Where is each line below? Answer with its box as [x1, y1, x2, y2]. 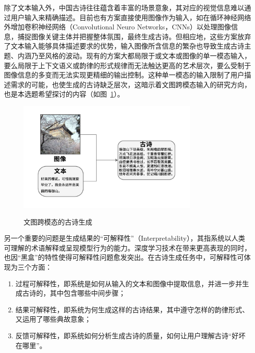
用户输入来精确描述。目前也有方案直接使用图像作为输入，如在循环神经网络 [10, 12, 251, 22]
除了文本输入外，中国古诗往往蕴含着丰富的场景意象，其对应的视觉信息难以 [4, 2, 244, 12]
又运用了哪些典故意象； [15, 314, 91, 324]
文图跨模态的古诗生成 [24, 216, 92, 227]
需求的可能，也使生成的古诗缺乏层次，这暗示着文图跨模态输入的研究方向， [10, 79, 251, 89]
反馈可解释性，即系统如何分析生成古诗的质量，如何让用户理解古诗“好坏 [15, 330, 246, 341]
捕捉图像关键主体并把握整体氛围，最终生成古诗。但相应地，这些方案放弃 [17, 31, 251, 41]
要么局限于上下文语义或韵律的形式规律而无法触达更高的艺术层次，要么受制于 [4, 60, 251, 70]
